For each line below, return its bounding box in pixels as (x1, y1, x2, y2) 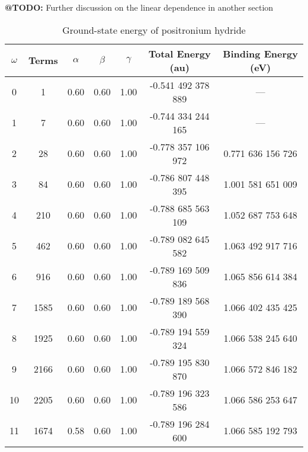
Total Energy (148, 46, 211, 60)
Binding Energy (223, 46, 298, 60)
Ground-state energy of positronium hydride (62, 23, 246, 37)
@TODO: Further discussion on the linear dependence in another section (5, 1, 274, 13)
